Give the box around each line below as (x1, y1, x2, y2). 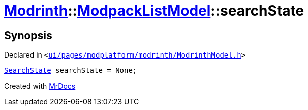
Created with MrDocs (4, 81, 76, 91)
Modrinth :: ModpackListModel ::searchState (4, 2, 304, 19)
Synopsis (4, 29, 52, 42)
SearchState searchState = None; (4, 66, 137, 75)
